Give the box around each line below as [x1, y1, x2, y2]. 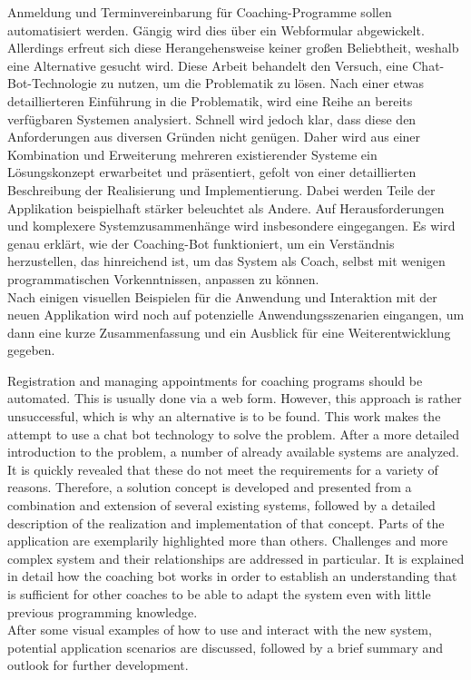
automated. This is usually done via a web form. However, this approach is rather [7, 389, 462, 408]
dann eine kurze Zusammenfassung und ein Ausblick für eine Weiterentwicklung [7, 322, 451, 341]
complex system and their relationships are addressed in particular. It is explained [7, 548, 465, 567]
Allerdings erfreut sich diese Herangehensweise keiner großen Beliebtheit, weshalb [7, 38, 459, 57]
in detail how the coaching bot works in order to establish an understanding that [7, 567, 457, 586]
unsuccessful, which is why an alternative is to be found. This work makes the [7, 407, 441, 426]
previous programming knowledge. [7, 602, 198, 621]
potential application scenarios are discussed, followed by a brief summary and [7, 637, 444, 656]
